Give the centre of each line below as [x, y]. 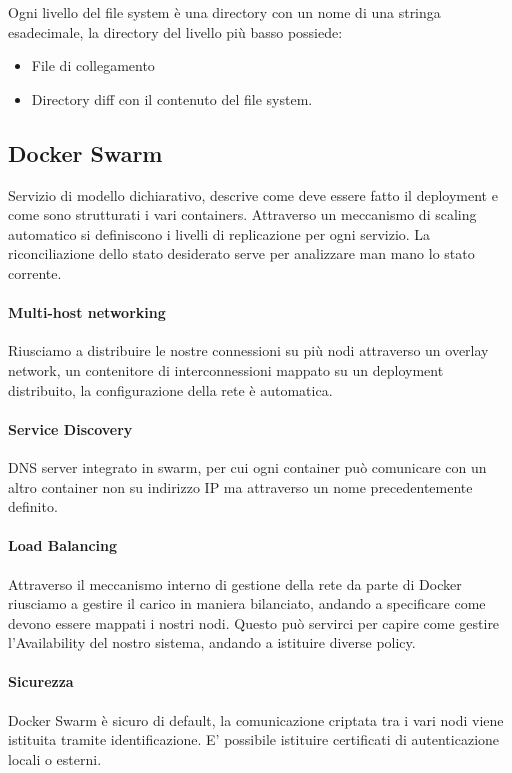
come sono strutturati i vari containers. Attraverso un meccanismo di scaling [242, 214]
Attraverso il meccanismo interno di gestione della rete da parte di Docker [235, 583]
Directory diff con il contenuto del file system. [172, 98]
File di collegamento [93, 65]
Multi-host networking [87, 312]
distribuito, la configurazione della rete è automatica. [170, 389]
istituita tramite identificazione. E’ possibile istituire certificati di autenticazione [254, 739]
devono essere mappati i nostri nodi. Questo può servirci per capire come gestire [254, 622]
